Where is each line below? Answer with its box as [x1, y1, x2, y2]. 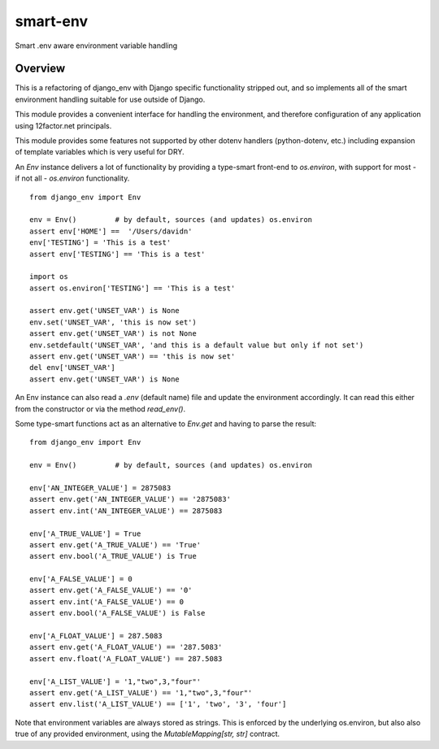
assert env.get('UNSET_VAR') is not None [29, 329, 197, 338]
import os [29, 272, 68, 281]
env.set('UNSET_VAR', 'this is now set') [29, 317, 197, 327]
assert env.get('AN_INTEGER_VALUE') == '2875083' [29, 494, 232, 504]
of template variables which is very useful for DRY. [15, 147, 185, 157]
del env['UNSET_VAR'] [29, 363, 115, 372]
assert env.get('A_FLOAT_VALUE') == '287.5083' [29, 642, 223, 652]
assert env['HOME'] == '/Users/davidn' [29, 226, 193, 236]
